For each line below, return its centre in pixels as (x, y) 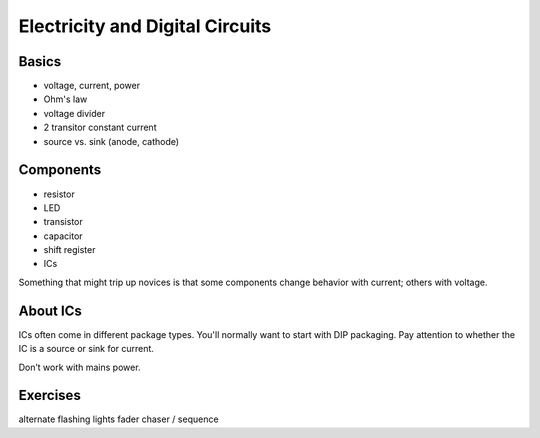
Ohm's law (65, 99)
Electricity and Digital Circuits (145, 26)
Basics (40, 61)
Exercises (50, 395)
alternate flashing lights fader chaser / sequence (118, 419)
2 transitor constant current (100, 127)
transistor (63, 222)
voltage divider (74, 113)
